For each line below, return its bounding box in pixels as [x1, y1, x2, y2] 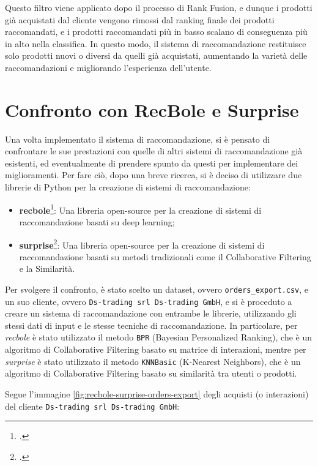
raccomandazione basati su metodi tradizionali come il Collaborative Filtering [19, 250, 311, 263]
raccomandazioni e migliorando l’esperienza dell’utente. [5, 61, 212, 73]
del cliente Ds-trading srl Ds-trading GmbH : [5, 399, 180, 412]
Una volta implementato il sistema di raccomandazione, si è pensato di [5, 132, 270, 145]
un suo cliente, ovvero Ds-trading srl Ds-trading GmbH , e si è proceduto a [5, 295, 292, 307]
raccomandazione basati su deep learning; [19, 215, 175, 228]
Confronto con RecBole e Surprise [5, 97, 299, 122]
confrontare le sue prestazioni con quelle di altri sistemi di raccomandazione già [5, 145, 303, 157]
